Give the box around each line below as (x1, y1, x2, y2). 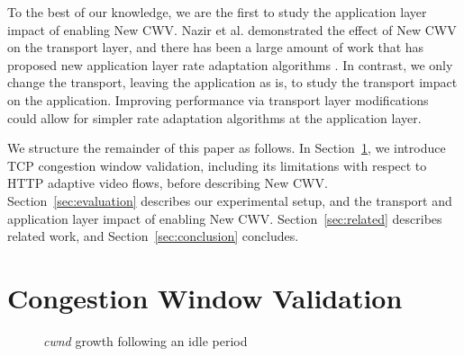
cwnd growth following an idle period (43, 331, 248, 350)
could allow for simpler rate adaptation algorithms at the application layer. (7, 108, 422, 127)
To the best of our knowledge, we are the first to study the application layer (7, 3, 427, 21)
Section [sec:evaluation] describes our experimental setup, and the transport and (7, 191, 452, 209)
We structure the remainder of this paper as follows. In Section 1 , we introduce (7, 138, 446, 157)
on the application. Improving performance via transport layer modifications (7, 90, 429, 109)
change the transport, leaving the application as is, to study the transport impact (7, 73, 458, 92)
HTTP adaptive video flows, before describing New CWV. (7, 174, 328, 192)
